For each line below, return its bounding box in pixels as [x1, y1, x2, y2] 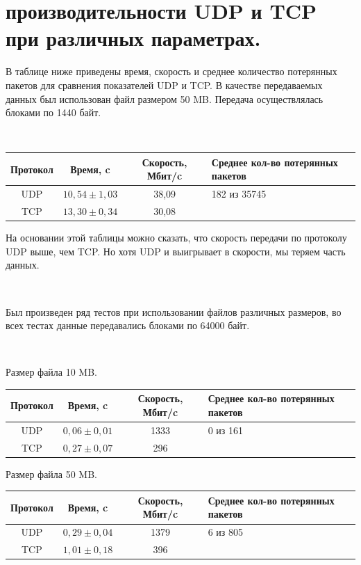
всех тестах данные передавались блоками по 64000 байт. [6, 318, 250, 333]
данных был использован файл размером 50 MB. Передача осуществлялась [6, 91, 324, 106]
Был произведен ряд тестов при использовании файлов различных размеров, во [6, 304, 342, 319]
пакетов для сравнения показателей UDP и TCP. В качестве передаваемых [6, 77, 323, 92]
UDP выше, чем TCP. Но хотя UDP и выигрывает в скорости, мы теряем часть [6, 244, 346, 258]
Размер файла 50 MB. [6, 466, 98, 481]
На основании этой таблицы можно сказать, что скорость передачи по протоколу [6, 230, 347, 245]
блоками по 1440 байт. [6, 105, 101, 120]
